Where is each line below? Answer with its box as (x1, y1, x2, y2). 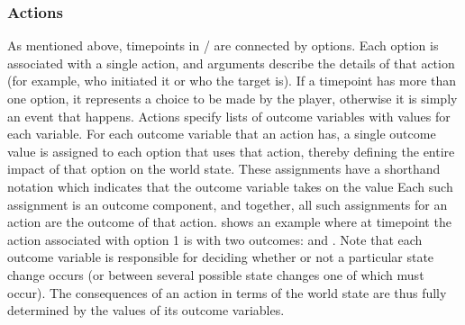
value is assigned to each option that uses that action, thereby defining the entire (7, 141, 455, 160)
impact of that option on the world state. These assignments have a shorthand (7, 159, 441, 178)
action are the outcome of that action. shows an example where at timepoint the (7, 212, 451, 231)
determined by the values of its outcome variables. (7, 301, 285, 320)
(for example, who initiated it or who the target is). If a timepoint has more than (7, 71, 457, 90)
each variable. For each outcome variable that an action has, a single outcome (7, 124, 436, 143)
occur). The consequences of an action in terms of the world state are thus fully (7, 283, 447, 302)
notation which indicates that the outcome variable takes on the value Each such (7, 176, 453, 195)
